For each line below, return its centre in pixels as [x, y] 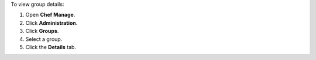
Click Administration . [51, 22]
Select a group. [44, 39]
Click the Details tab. [51, 47]
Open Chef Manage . [50, 15]
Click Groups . [42, 31]
